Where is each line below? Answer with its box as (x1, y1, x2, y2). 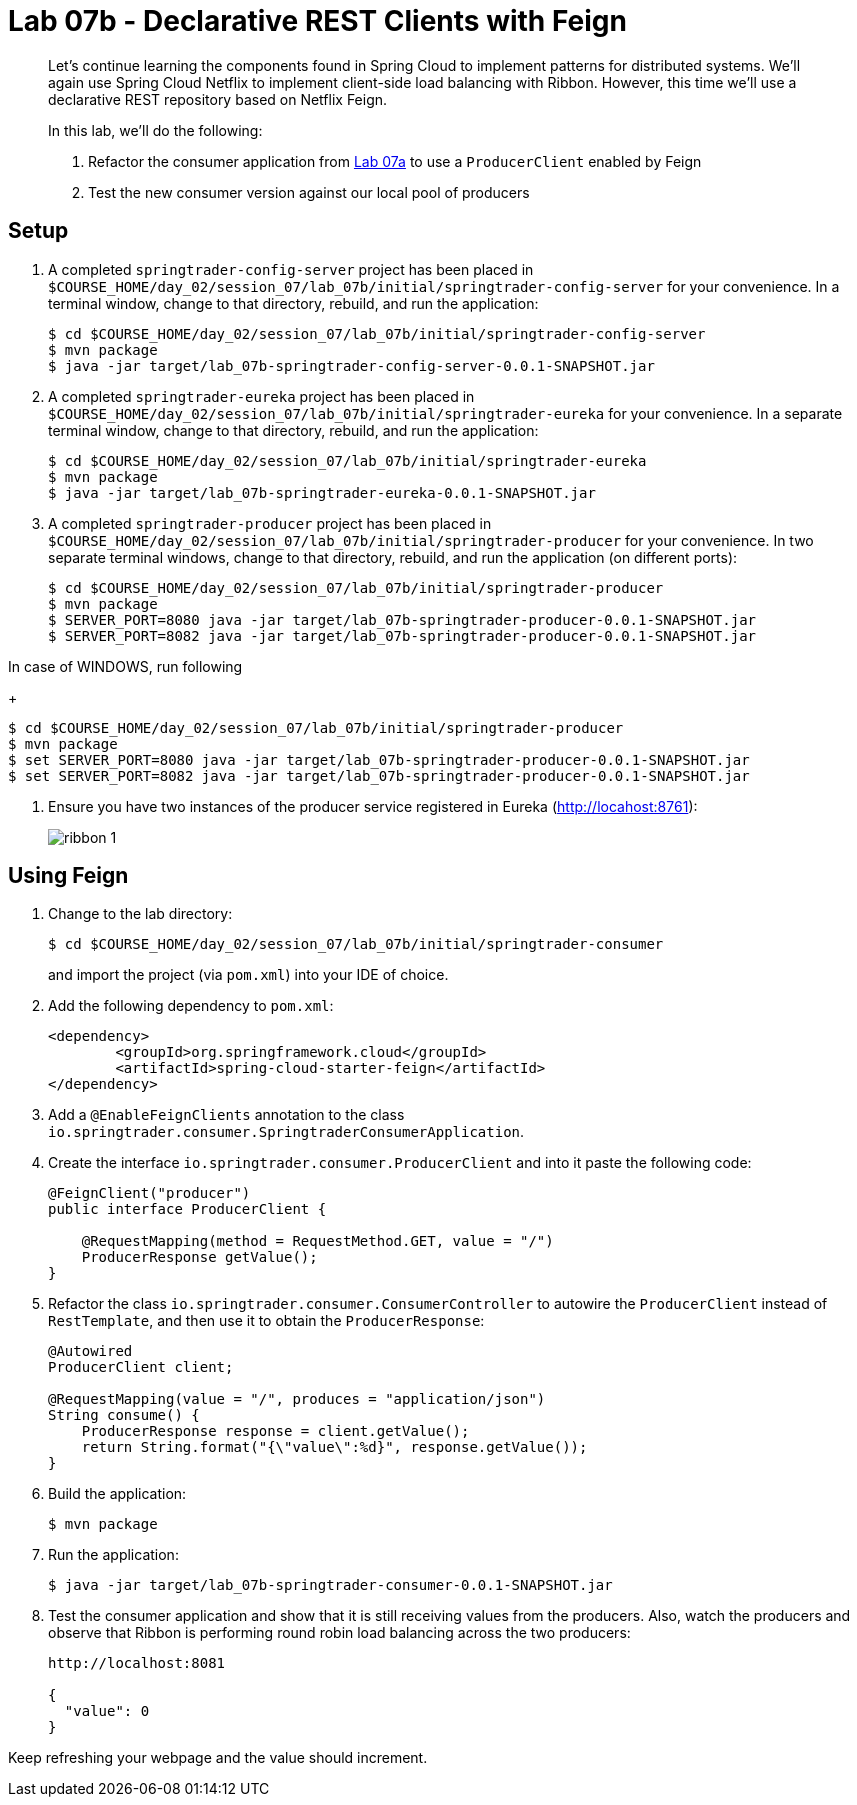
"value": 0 (64, 1703, 150, 1720)
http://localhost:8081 (48, 1655, 226, 1672)
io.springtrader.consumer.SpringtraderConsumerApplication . (48, 1123, 525, 1141)
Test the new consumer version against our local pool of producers (88, 183, 530, 201)
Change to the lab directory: (48, 905, 233, 923)
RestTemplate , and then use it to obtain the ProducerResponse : (48, 1312, 485, 1330)
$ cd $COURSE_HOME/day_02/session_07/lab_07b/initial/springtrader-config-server (48, 325, 706, 342)
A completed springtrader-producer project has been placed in (48, 514, 492, 532)
